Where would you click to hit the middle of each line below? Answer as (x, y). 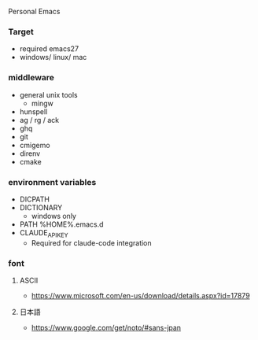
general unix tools (48, 94)
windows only (54, 216)
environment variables (52, 182)
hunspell (33, 111)
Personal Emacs (34, 11)
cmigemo (35, 145)
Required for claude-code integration (91, 242)
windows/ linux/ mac (53, 57)
